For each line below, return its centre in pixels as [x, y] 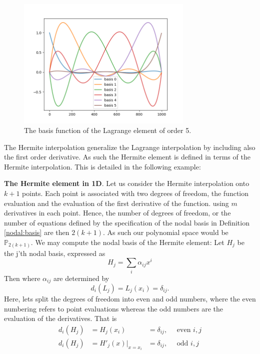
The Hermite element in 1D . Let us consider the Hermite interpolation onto [127, 183]
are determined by [81, 278]
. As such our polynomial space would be [166, 232]
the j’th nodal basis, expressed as [55, 253]
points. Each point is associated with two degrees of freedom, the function [135, 193]
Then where [22, 278]
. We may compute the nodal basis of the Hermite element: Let [127, 242]
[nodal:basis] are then [37, 232]
